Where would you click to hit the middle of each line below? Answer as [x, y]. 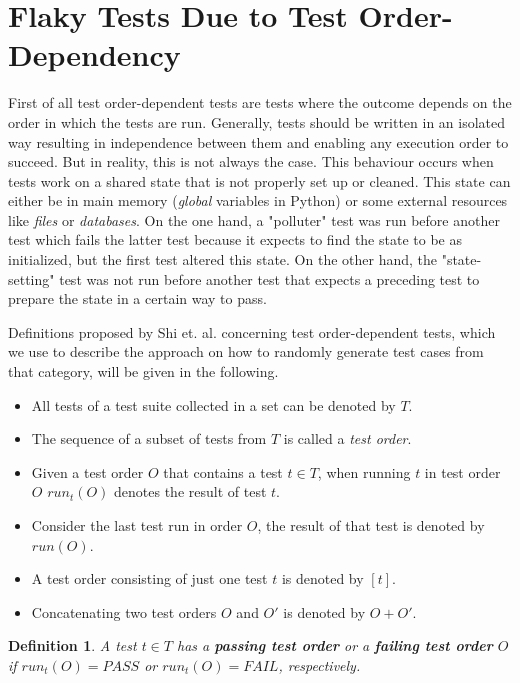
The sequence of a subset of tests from [149, 438]
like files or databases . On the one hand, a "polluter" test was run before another [254, 219]
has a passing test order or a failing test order [335, 645]
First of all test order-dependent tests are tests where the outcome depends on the [260, 102]
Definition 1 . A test [72, 645]
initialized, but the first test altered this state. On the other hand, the [223, 259]
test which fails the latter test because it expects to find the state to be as [235, 239]
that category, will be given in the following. [143, 371]
